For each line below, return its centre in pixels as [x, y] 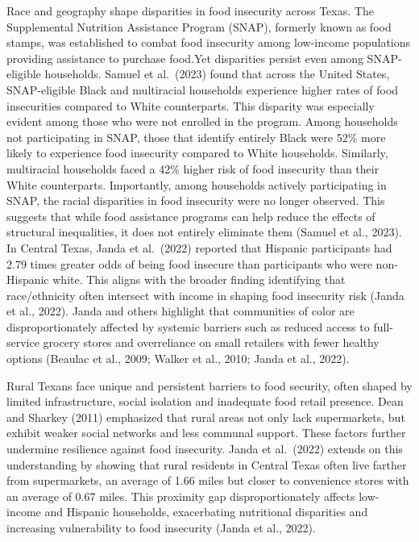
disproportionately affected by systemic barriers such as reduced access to [188, 326]
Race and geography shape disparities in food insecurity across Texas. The [190, 10]
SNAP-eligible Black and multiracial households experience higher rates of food [203, 89]
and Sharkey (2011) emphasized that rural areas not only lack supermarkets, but [206, 417]
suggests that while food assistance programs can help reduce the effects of [191, 216]
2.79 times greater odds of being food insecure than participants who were [189, 263]
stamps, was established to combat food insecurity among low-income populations [209, 42]
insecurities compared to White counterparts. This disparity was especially [191, 105]
